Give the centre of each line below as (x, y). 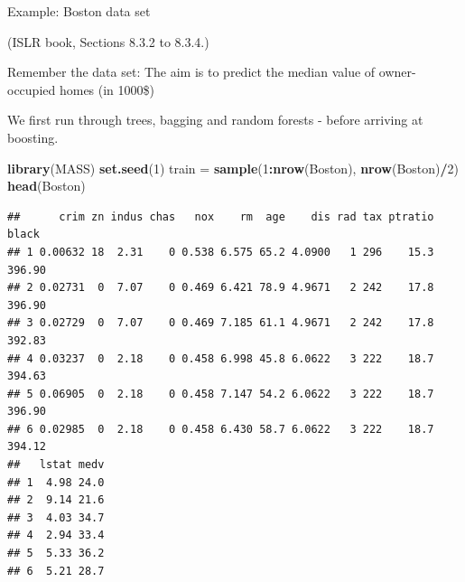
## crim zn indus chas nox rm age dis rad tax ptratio (221, 216)
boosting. (33, 137)
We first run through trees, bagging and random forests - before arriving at (215, 120)
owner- (397, 72)
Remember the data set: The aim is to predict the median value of (191, 72)
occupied (32, 89)
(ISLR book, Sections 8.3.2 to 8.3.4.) (108, 41)
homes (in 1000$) (107, 89)
